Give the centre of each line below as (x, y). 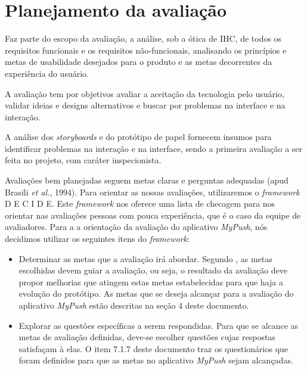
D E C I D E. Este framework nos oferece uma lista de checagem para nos (140, 203)
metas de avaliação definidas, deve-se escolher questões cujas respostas (147, 337)
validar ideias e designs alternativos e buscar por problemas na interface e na (145, 105)
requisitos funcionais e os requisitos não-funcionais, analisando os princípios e (146, 50)
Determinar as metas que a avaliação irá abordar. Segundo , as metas (145, 258)
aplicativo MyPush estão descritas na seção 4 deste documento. (134, 305)
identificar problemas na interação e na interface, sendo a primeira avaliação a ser (154, 148)
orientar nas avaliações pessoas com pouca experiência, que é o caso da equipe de (153, 215)
